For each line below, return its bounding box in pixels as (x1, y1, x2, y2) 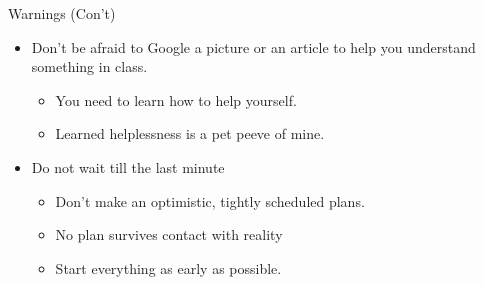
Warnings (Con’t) (8, 3, 116, 23)
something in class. (31, 56, 148, 77)
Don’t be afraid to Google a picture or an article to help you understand (31, 36, 476, 57)
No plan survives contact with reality (55, 224, 283, 245)
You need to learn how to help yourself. (55, 89, 297, 110)
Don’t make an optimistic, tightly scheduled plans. (55, 190, 365, 211)
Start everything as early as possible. (55, 257, 282, 278)
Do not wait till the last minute (31, 156, 225, 177)
